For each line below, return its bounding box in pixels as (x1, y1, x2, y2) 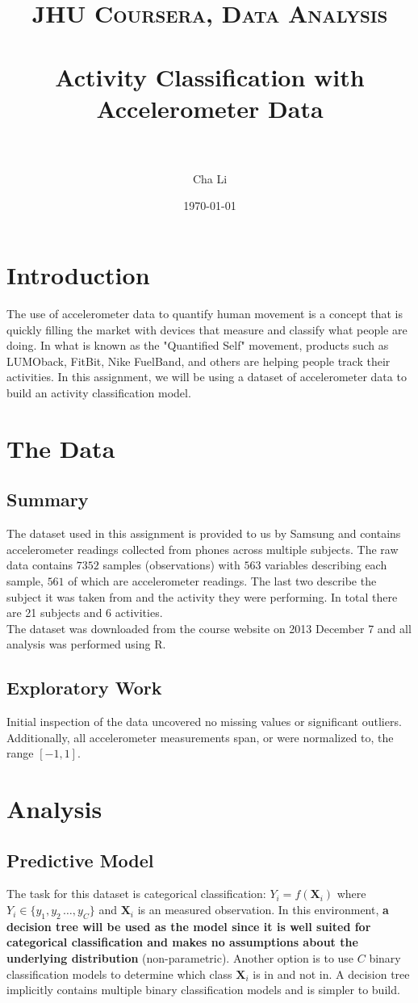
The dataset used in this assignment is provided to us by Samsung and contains (6, 525, 401, 542)
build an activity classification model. (6, 384, 191, 401)
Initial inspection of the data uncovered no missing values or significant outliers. (6, 713, 402, 730)
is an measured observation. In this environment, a (137, 901, 389, 918)
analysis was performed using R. (6, 636, 166, 653)
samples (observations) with (102, 556, 240, 573)
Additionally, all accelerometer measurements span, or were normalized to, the (6, 728, 394, 745)
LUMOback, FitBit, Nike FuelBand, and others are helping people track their (6, 352, 391, 369)
